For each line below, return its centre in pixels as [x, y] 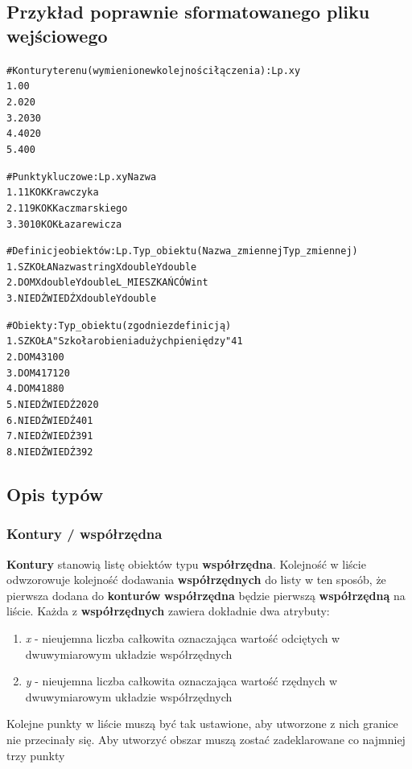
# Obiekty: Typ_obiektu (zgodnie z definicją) [119, 325]
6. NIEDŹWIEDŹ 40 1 [50, 420]
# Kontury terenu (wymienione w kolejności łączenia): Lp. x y [154, 70]
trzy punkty [36, 755]
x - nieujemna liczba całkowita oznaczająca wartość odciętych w [183, 638]
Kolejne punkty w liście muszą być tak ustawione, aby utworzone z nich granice [202, 724]
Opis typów [55, 494]
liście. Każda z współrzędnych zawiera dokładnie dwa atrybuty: [168, 611]
